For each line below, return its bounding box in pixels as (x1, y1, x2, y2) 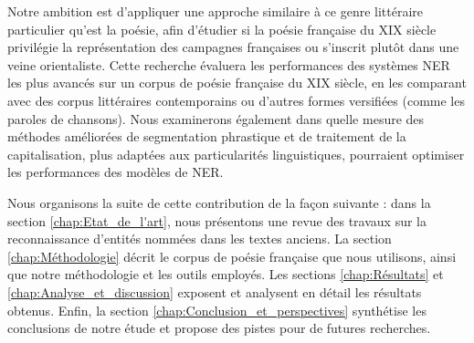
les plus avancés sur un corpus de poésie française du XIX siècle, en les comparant (7, 73, 467, 92)
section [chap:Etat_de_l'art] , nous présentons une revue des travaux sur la (7, 211, 427, 230)
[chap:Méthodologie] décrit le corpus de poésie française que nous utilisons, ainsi (7, 246, 457, 265)
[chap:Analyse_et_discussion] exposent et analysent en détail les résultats (7, 282, 422, 301)
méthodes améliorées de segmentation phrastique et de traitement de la (7, 127, 406, 146)
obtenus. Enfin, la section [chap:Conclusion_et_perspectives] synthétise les (7, 300, 427, 319)
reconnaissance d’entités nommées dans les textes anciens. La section (7, 229, 392, 248)
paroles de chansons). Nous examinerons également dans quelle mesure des (7, 109, 425, 128)
